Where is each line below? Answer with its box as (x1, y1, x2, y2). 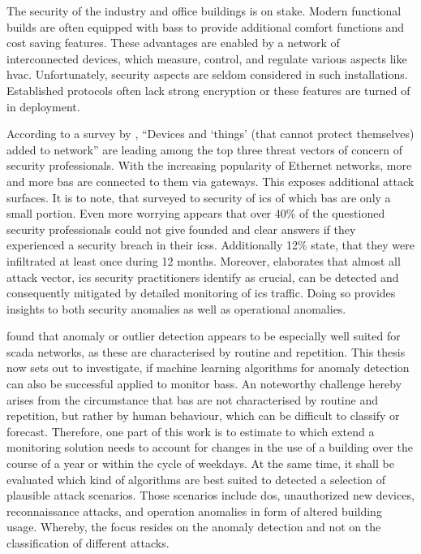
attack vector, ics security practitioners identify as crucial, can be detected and (6, 268, 399, 285)
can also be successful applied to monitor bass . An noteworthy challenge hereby (6, 375, 402, 392)
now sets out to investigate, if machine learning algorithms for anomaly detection (6, 359, 410, 376)
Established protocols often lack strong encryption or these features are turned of (6, 81, 410, 98)
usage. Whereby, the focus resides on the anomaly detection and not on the (6, 518, 381, 535)
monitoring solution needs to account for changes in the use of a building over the (6, 439, 413, 456)
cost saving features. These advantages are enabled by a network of (6, 34, 340, 51)
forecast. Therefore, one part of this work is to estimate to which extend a (6, 422, 375, 439)
